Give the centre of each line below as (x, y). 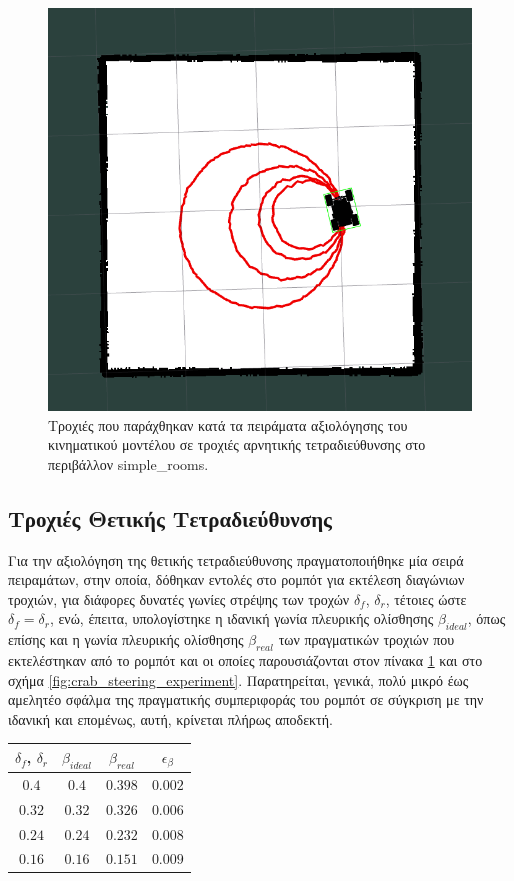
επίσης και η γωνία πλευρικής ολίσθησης (126, 639)
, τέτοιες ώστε (426, 598)
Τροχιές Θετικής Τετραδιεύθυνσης (170, 517)
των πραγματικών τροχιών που (366, 639)
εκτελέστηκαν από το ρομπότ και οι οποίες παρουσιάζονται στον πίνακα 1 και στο (245, 659)
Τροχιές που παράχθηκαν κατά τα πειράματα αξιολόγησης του (228, 424)
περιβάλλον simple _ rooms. (128, 463)
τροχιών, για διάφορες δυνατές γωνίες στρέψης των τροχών (179, 598)
